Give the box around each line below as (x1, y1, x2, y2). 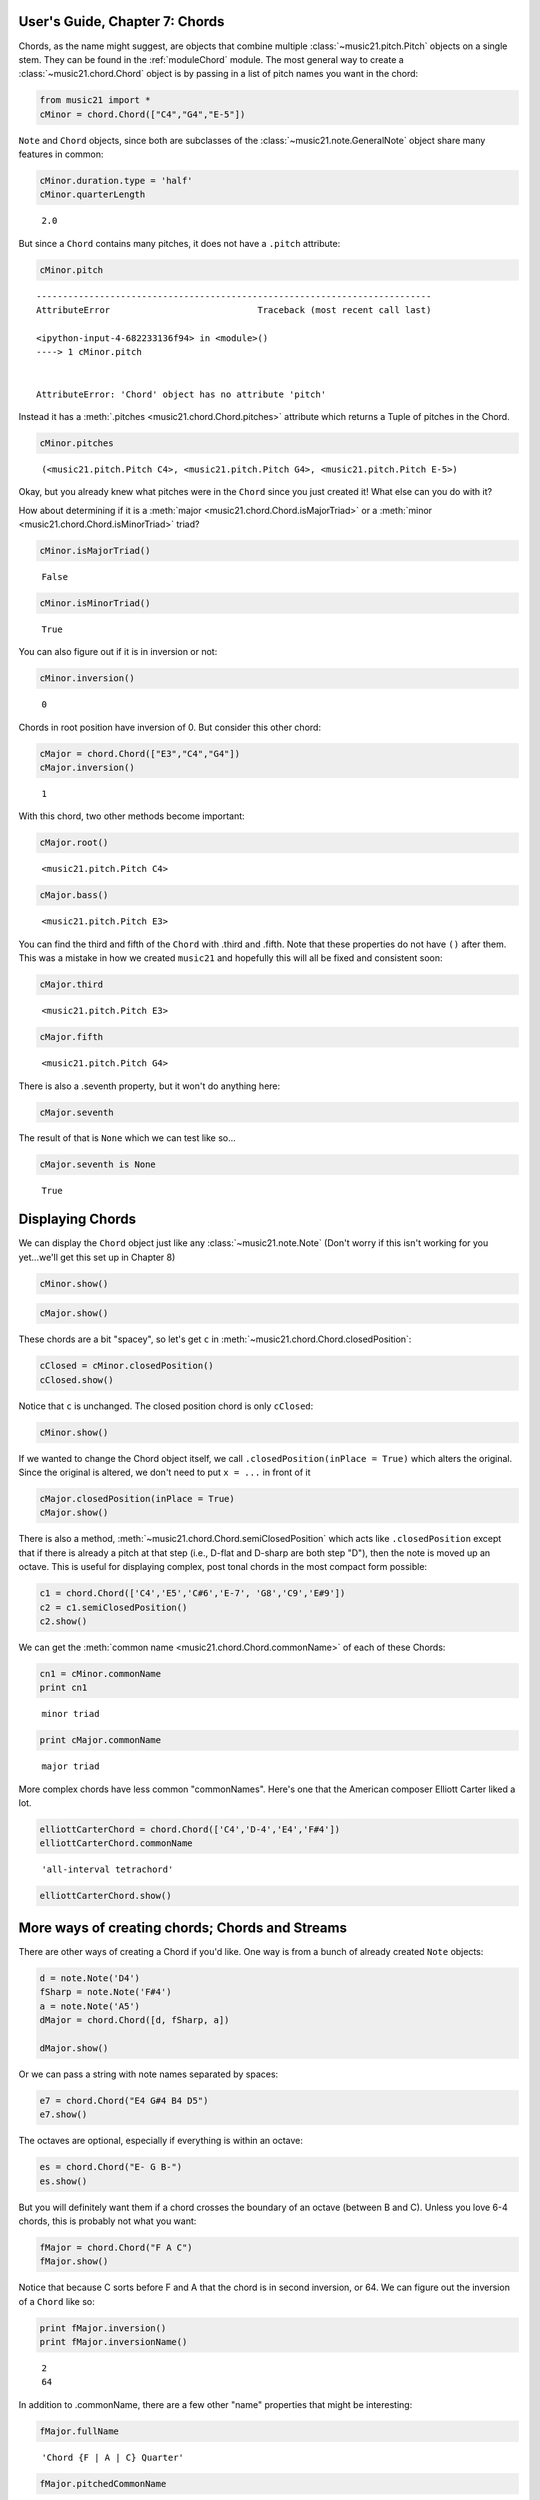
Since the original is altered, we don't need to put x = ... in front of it (18, 1466, 311, 1479)
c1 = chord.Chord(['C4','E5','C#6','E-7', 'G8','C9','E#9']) (39, 1588, 346, 1599)
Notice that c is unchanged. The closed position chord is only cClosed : (18, 1400, 314, 1412)
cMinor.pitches (39, 437, 114, 449)
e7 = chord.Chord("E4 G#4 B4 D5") (39, 2095, 209, 2106)
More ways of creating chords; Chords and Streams (18, 1919, 347, 1936)
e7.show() (39, 2109, 88, 2120)
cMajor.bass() (39, 890, 109, 901)
